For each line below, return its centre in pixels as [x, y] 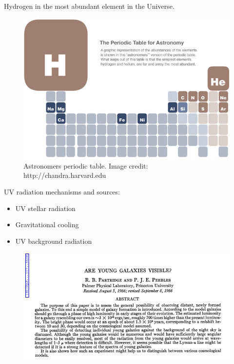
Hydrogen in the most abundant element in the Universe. [89, 6]
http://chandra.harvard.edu [65, 175]
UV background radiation [54, 241]
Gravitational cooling [47, 225]
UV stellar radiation [45, 208]
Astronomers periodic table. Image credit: [86, 165]
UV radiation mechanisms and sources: [62, 191]
